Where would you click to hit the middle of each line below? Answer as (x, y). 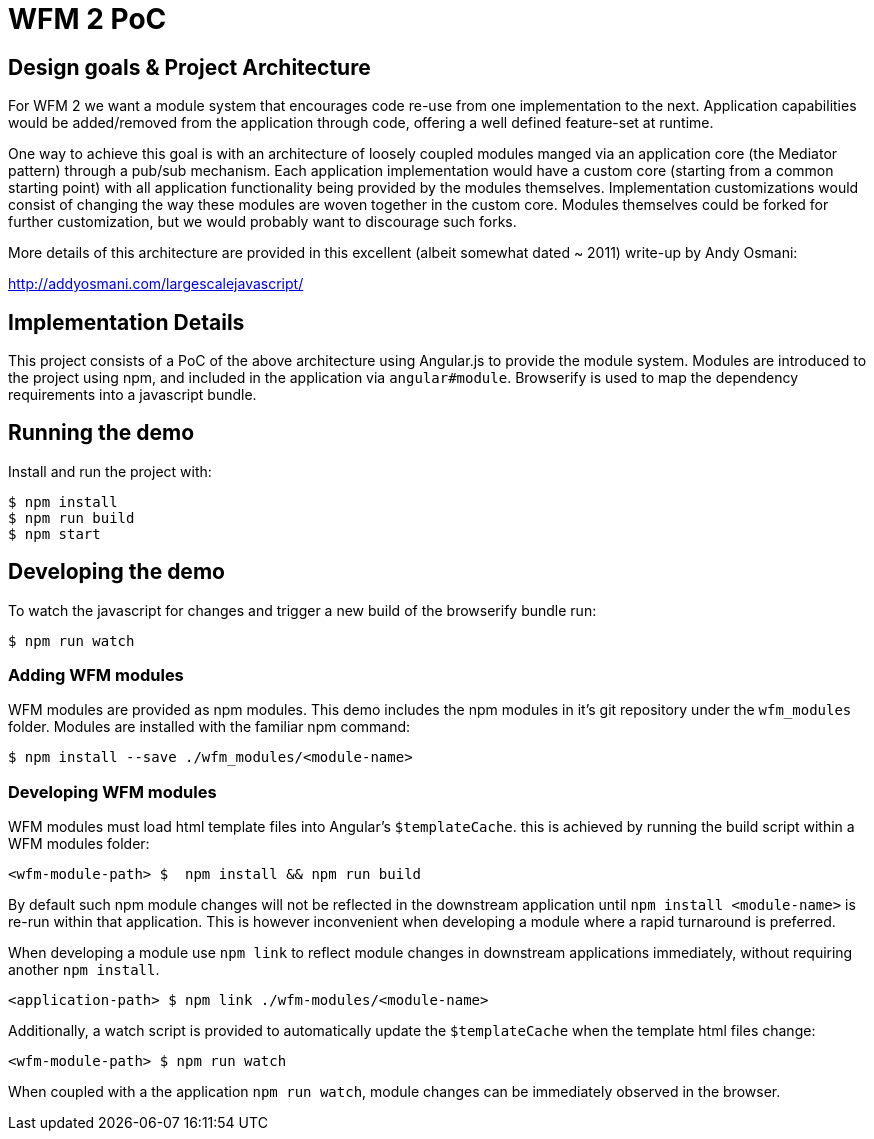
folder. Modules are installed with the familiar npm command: (209, 727)
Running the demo (101, 433)
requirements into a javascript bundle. (132, 395)
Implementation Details (126, 322)
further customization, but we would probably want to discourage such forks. (262, 222)
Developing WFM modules (112, 791)
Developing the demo (116, 572)
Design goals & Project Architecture (189, 67)
